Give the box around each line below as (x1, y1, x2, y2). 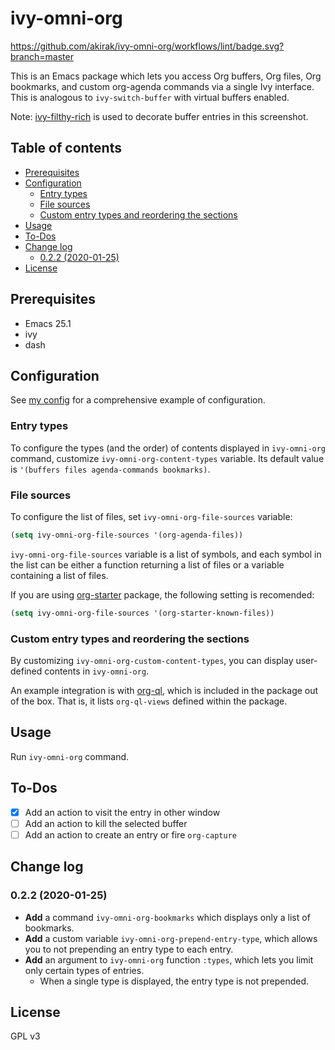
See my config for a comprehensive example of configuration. (10, 394, 266, 406)
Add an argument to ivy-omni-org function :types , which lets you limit (24, 953, 314, 966)
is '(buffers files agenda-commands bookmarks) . (10, 463, 211, 475)
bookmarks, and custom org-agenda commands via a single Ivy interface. (10, 80, 315, 92)
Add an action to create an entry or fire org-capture (24, 828, 237, 841)
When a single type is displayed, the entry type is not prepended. (39, 975, 310, 987)
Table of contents (10, 140, 122, 157)
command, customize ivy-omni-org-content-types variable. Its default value (10, 452, 325, 464)
